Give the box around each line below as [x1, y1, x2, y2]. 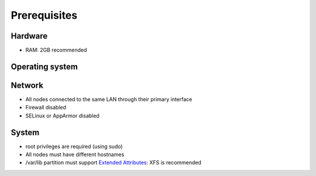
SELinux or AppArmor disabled [25, 112, 99, 119]
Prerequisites [11, 9, 78, 22]
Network [11, 80, 44, 90]
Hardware [11, 31, 48, 41]
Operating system [11, 61, 78, 71]
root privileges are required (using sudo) [25, 143, 123, 150]
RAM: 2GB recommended [25, 47, 87, 54]
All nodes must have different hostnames [25, 151, 125, 158]
